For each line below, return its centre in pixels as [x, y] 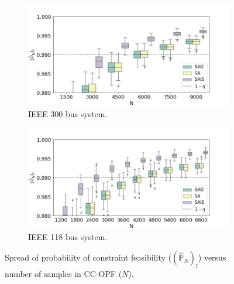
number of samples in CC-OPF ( [63, 274]
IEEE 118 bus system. [68, 236]
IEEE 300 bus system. [68, 113]
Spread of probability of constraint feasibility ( [88, 257]
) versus [212, 257]
